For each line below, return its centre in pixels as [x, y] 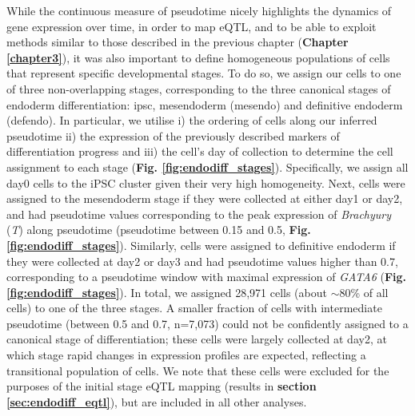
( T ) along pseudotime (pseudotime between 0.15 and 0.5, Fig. [159, 230]
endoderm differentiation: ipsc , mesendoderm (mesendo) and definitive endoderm [205, 104]
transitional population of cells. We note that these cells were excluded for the [198, 370]
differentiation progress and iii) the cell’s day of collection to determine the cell [200, 151]
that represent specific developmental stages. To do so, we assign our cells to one [204, 73]
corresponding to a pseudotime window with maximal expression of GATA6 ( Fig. [207, 277]
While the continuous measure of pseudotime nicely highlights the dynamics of [199, 10]
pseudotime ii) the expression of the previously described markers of [173, 135]
